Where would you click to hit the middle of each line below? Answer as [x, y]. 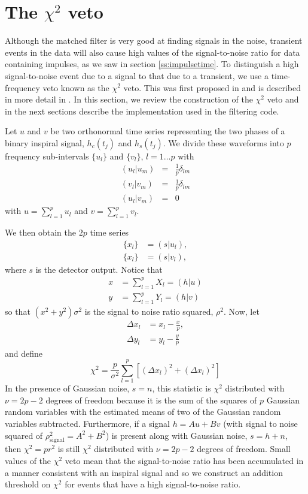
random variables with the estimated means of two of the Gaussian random [143, 412]
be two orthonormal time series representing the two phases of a [168, 131]
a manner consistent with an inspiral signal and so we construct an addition [144, 472]
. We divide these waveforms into [223, 142]
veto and [283, 99]
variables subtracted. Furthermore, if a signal [87, 423]
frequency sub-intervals [47, 156]
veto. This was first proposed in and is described [212, 87]
